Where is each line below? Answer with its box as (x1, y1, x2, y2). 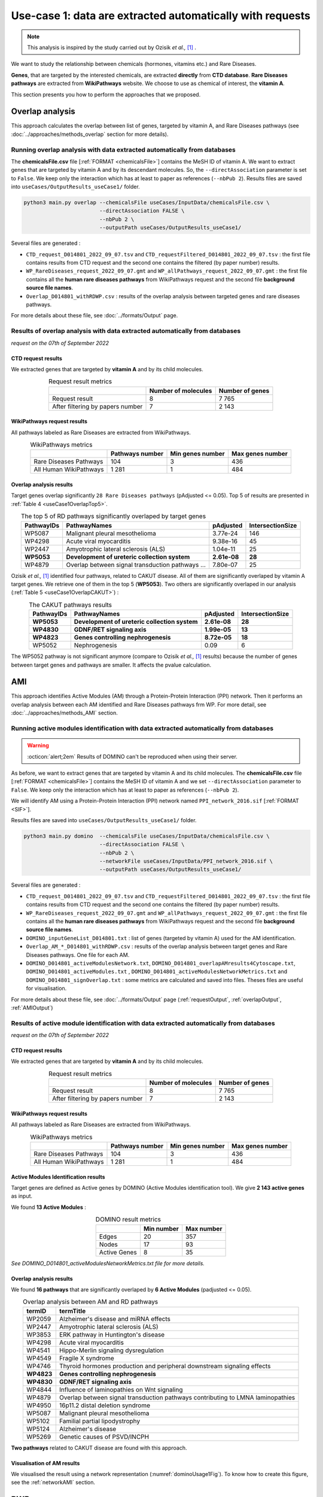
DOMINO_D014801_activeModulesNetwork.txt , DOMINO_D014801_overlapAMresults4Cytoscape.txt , (26, 959, 296, 966)
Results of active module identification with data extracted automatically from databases (11, 1019, 275, 1027)
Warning (27, 742, 49, 749)
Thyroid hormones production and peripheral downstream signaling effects (59, 1362, 271, 1370)
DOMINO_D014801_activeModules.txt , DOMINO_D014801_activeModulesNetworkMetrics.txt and (26, 968, 288, 975)
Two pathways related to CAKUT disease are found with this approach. (11, 1444, 187, 1451)
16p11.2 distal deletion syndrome (59, 1401, 151, 1410)
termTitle (59, 1307, 86, 1315)
